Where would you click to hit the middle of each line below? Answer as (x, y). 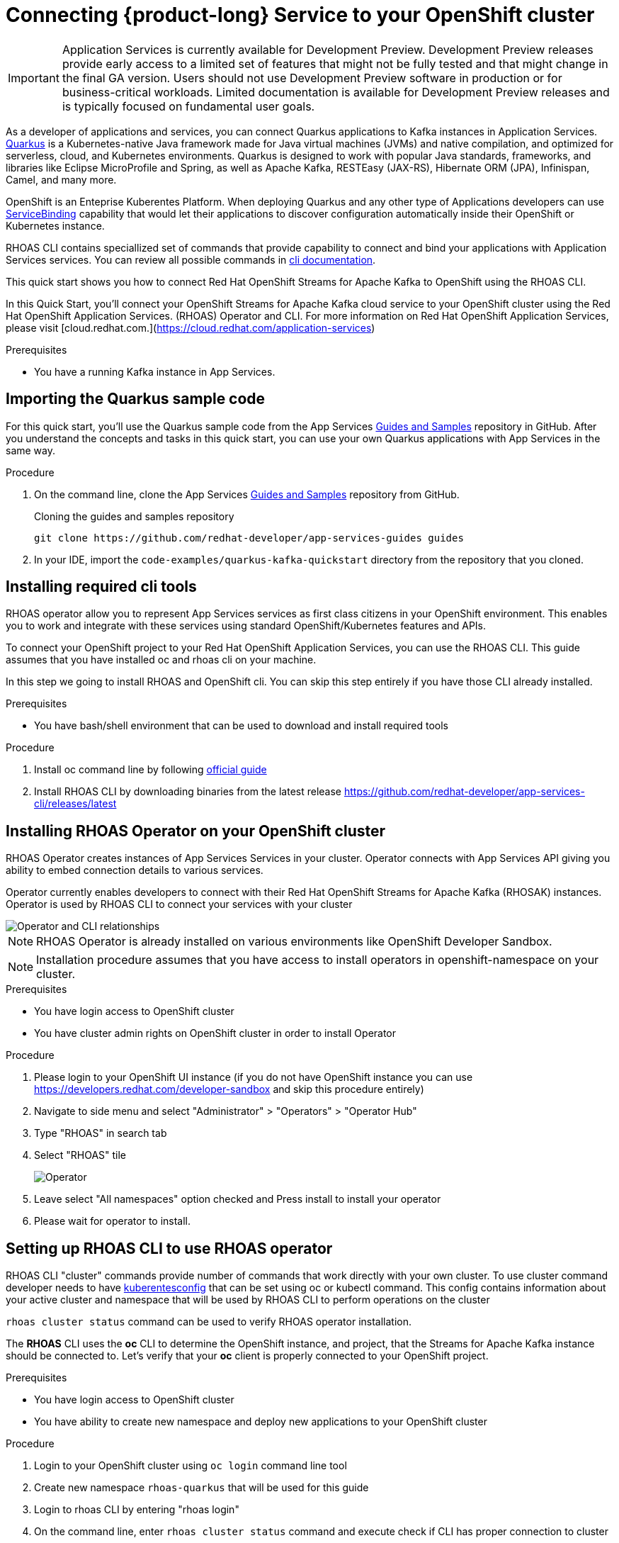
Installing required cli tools (101, 587)
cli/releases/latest (75, 804)
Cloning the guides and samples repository (134, 516)
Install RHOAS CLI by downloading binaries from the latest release (188, 792)
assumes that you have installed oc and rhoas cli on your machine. (161, 660)
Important (34, 78)
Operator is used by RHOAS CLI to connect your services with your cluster (179, 904)
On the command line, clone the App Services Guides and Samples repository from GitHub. (247, 494)
